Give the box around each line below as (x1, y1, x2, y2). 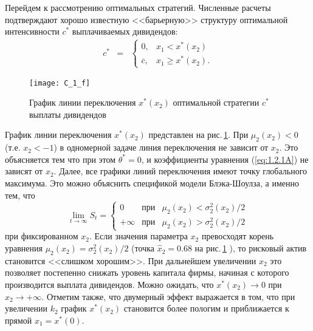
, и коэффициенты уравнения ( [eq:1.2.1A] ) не (141, 152, 309, 165)
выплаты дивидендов (29, 107, 106, 120)
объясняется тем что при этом (5, 152, 116, 165)
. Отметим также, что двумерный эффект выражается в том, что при (41, 290, 295, 302)
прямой (5, 313, 32, 326)
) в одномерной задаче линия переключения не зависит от (53, 141, 269, 154)
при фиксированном (5, 230, 78, 242)
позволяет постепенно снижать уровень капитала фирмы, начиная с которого (5, 266, 289, 279)
